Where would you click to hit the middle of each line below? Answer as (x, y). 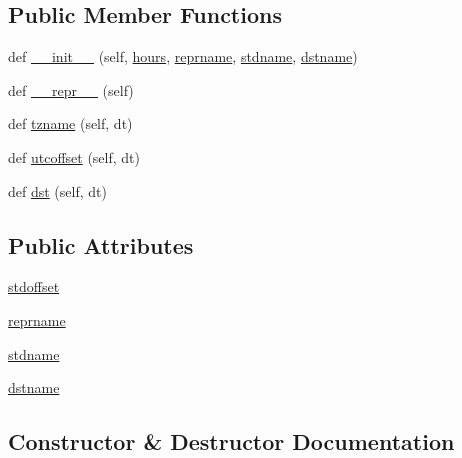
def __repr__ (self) (71, 89)
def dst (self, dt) (57, 190)
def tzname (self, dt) (70, 123)
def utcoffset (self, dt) (74, 156)
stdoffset (34, 286)
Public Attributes (101, 244)
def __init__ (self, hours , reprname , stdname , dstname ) (183, 56)
